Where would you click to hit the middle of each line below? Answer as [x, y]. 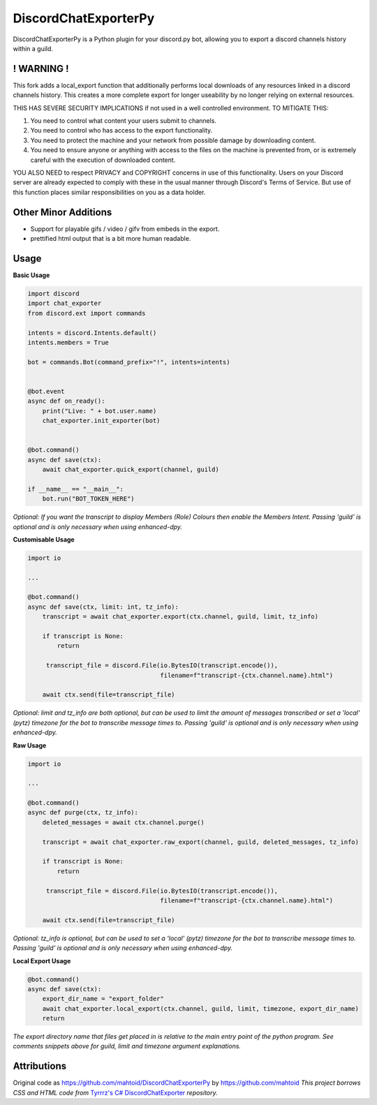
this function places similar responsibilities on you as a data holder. [109, 192]
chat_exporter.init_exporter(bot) [101, 421]
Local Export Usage [42, 961]
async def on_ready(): [66, 401]
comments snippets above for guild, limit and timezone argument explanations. [127, 1046]
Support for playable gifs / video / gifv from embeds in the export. [125, 229]
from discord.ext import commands [87, 313]
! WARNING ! [41, 69]
